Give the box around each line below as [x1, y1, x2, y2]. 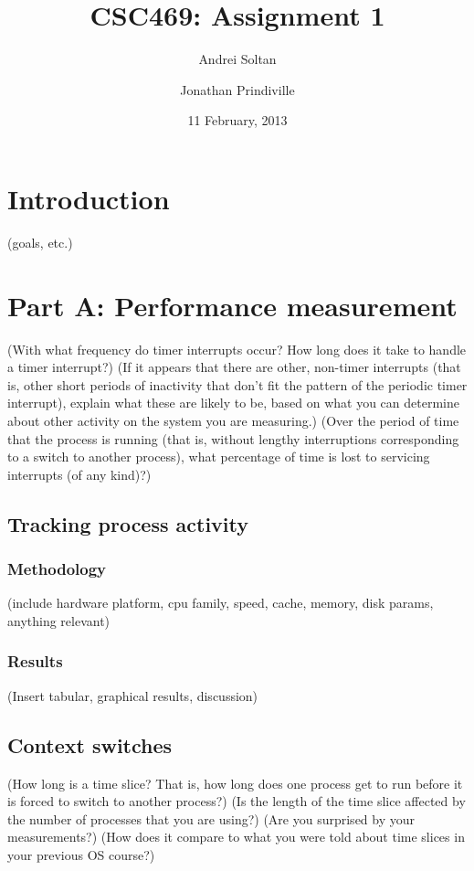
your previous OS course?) [7, 844, 155, 864]
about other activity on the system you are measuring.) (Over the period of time [7, 410, 459, 430]
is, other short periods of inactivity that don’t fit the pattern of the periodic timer [7, 375, 468, 394]
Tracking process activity [7, 509, 249, 537]
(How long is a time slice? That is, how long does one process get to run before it [7, 773, 463, 792]
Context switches [7, 730, 173, 759]
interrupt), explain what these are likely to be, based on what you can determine [7, 393, 459, 412]
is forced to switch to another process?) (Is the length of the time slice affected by [7, 791, 466, 811]
